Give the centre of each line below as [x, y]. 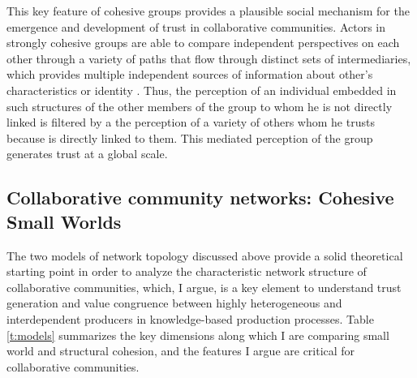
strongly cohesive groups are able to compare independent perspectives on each [203, 43]
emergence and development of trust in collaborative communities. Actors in [196, 26]
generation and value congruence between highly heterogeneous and [174, 303]
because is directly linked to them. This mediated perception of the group [190, 137]
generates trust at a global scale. [87, 154]
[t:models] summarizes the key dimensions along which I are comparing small [198, 335]
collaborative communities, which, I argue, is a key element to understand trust [204, 287]
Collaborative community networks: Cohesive [200, 198]
